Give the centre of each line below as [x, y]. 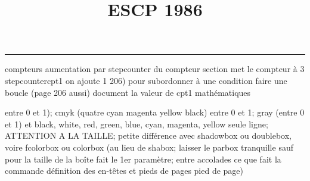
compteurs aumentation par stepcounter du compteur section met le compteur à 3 [155, 69]
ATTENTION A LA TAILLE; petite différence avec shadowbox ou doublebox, [148, 135]
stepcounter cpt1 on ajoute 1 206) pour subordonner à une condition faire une [146, 80]
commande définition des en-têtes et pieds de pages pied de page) [124, 171]
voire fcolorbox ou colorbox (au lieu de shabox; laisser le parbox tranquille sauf [149, 147]
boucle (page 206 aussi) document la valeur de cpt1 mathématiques [128, 92]
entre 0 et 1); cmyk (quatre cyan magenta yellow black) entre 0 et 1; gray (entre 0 [155, 112]
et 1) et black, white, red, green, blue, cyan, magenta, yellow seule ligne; [137, 124]
